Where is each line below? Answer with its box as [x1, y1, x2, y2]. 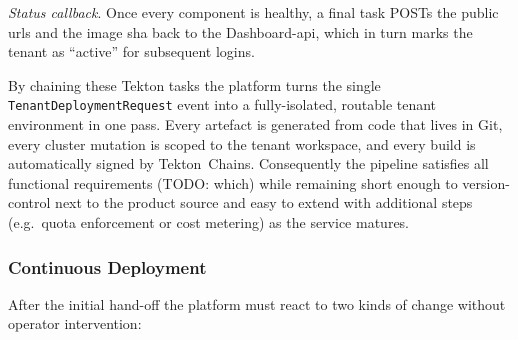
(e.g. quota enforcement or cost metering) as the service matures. [8, 212, 410, 232]
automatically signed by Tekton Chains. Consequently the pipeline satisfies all [8, 153, 489, 174]
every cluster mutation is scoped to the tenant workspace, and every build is [8, 133, 476, 154]
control [8, 192, 51, 213]
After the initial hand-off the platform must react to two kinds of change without [8, 293, 506, 314]
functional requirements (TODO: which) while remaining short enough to [8, 172, 458, 193]
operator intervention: [8, 313, 142, 334]
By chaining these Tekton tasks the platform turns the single [8, 74, 381, 95]
